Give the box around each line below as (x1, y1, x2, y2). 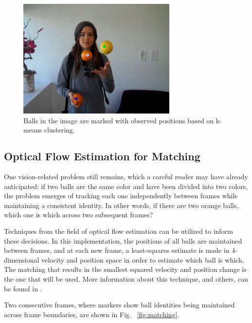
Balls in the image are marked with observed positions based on (23, 115, 214, 125)
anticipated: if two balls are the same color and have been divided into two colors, (4, 181, 248, 191)
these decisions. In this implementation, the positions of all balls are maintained (4, 235, 242, 246)
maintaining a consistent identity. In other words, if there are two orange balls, (4, 200, 239, 210)
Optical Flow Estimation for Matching (4, 149, 200, 164)
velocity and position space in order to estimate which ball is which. (41, 254, 244, 265)
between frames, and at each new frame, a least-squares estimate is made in (4, 245, 230, 255)
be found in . (4, 283, 42, 293)
